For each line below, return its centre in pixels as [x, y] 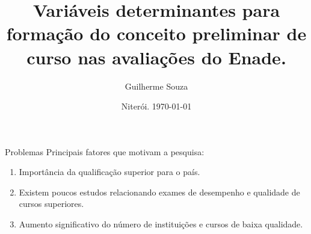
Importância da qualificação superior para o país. [109, 172]
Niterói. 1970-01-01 [156, 106]
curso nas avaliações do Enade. [156, 57]
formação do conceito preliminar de [156, 33]
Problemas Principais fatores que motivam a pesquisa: [105, 151]
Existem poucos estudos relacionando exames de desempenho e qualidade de [159, 192]
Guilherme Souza [156, 86]
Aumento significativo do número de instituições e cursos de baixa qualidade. [161, 224]
